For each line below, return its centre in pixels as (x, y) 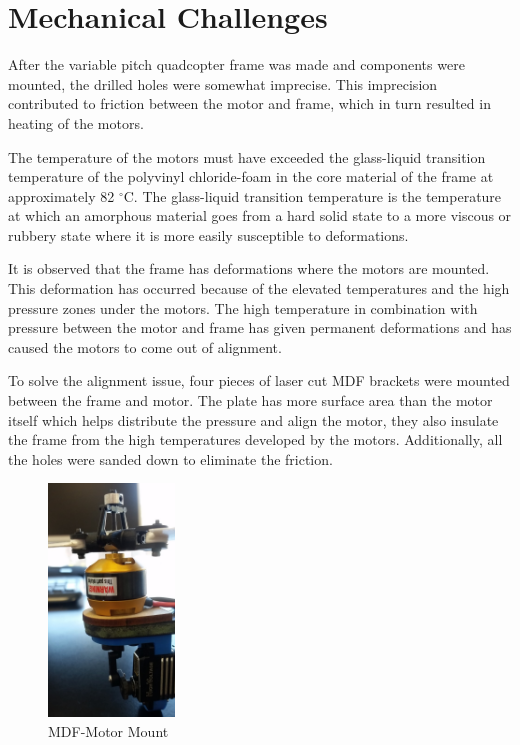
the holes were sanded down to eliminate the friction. (170, 458)
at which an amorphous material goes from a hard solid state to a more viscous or (260, 215)
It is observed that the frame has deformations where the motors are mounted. (249, 268)
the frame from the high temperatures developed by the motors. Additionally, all (255, 439)
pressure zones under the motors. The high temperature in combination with (243, 307)
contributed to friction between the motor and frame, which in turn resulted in (249, 103)
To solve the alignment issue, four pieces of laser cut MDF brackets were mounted (259, 380)
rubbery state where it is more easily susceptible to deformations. (208, 234)
